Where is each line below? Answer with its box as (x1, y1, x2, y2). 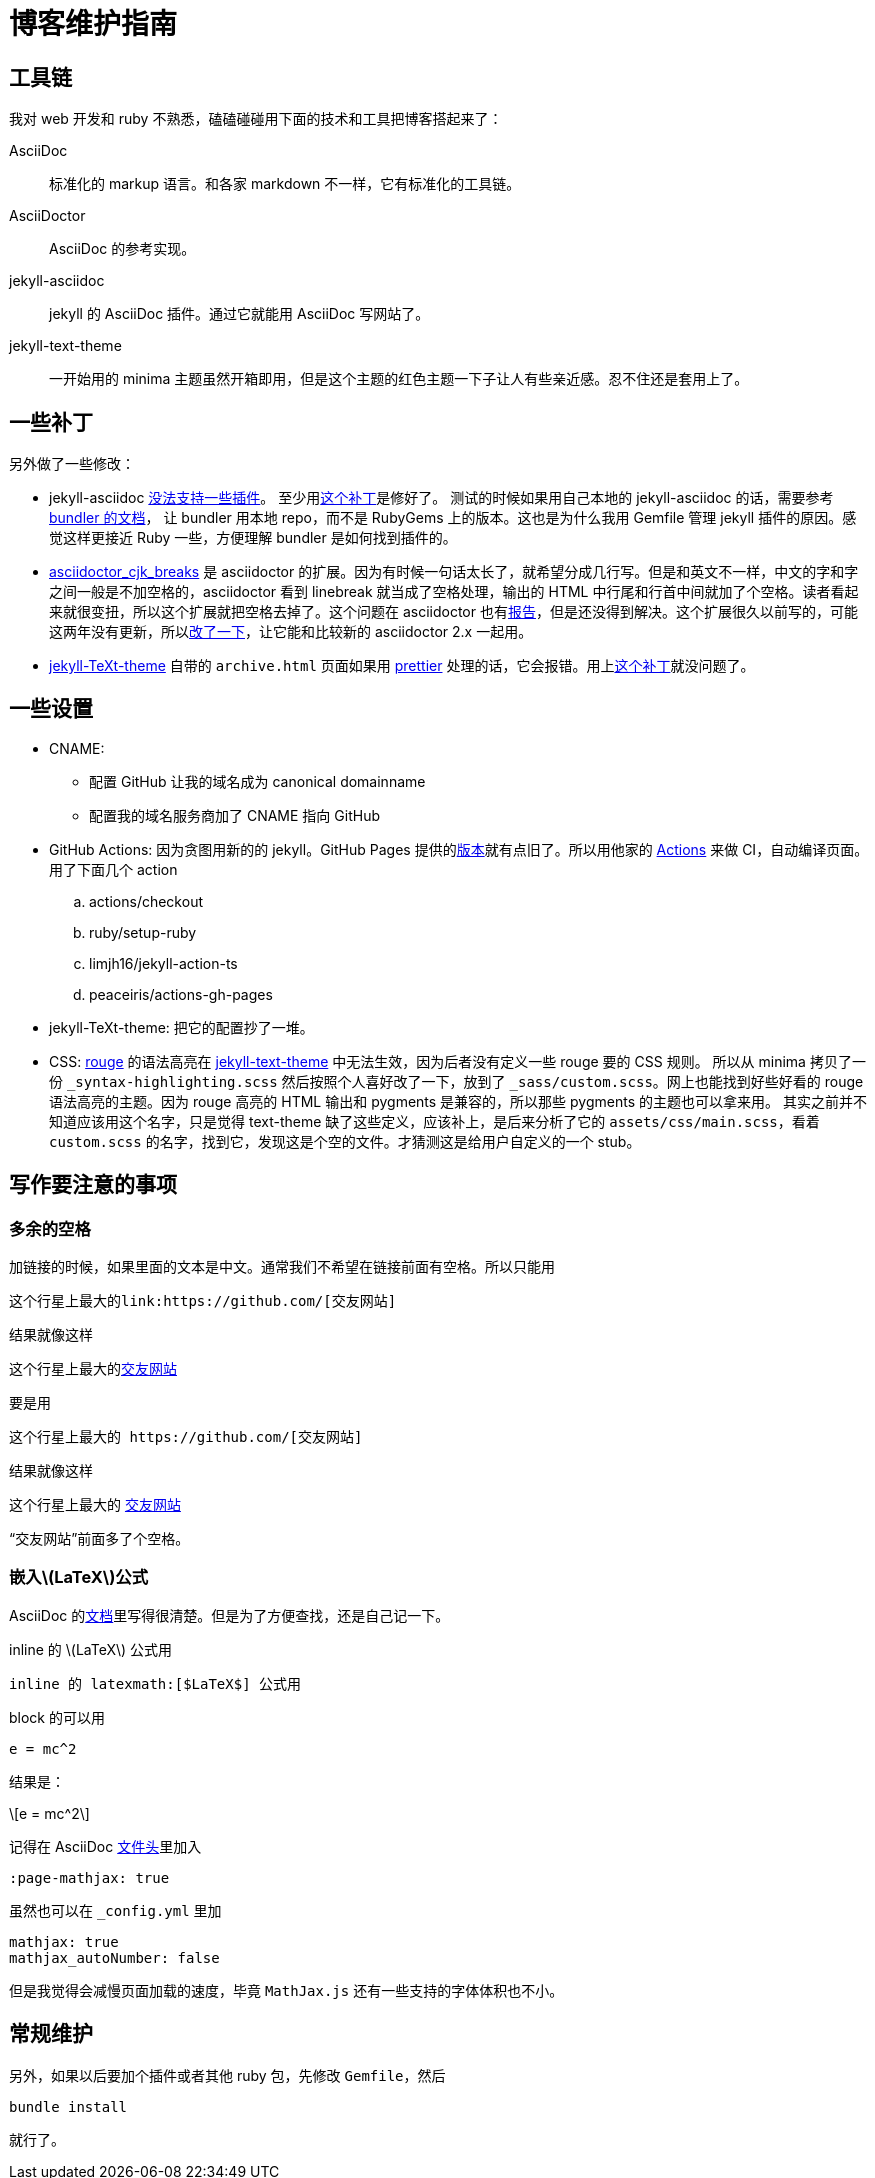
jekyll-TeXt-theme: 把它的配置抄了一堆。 (49, 1018, 314, 1036)
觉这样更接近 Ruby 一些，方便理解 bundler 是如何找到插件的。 (49, 529, 457, 547)
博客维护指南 (9, 7, 178, 41)
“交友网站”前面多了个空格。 (9, 1530, 190, 1548)
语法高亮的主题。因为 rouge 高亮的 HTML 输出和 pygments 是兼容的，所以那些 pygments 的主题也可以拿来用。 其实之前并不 (49, 1092, 867, 1110)
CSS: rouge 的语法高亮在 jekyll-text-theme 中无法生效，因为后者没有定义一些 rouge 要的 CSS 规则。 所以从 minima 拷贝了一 (49, 1052, 866, 1070)
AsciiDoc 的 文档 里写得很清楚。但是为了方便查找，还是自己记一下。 (9, 1606, 450, 1624)
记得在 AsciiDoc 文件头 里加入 (9, 1837, 202, 1855)
